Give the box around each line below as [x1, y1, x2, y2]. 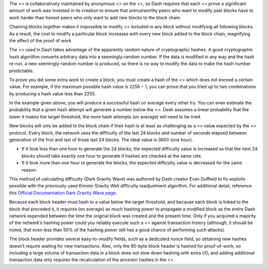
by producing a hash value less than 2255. [9, 90, 96, 96]
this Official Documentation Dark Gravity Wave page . [9, 189, 117, 196]
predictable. [9, 68, 34, 74]
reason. [21, 167, 37, 173]
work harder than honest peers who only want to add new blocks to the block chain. [9, 14, 181, 20]
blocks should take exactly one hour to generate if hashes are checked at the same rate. [21, 153, 202, 159]
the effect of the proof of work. [9, 37, 73, 43]
